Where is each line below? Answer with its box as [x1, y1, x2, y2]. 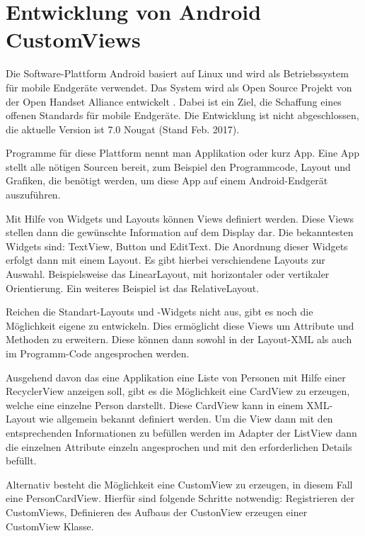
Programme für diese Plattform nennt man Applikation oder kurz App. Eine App [6, 145, 359, 160]
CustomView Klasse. [6, 518, 94, 533]
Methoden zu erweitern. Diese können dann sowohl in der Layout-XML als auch [6, 332, 352, 347]
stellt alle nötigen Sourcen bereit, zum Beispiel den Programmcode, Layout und [6, 159, 351, 174]
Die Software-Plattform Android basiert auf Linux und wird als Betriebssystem [6, 66, 349, 81]
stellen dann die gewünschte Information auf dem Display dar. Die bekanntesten [6, 225, 354, 240]
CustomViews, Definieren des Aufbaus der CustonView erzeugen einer [6, 504, 308, 519]
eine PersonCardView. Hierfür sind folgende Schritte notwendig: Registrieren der [6, 491, 355, 506]
